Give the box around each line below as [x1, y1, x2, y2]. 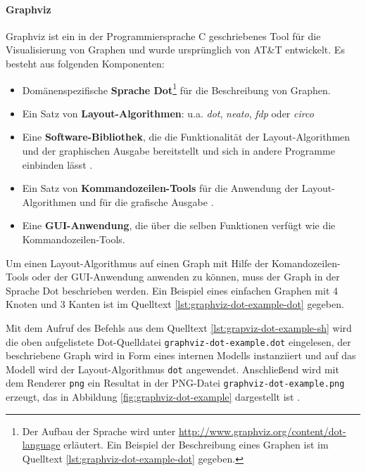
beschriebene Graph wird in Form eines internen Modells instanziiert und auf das [6, 348, 356, 363]
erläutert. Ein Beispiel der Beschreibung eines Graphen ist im [63, 437, 329, 452]
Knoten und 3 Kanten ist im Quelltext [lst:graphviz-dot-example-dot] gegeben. [6, 297, 344, 311]
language [22, 437, 61, 452]
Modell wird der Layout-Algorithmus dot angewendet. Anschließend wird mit [6, 361, 339, 376]
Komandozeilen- [272, 255, 341, 270]
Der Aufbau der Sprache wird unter [22, 423, 176, 438]
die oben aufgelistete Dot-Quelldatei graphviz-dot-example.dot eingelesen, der [6, 334, 351, 349]
